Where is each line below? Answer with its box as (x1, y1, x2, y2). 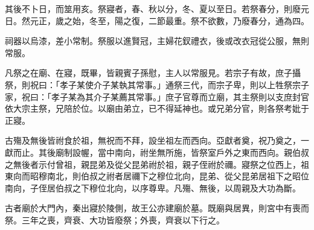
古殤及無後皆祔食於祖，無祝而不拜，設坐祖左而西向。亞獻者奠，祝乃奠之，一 (5, 134, 309, 147)
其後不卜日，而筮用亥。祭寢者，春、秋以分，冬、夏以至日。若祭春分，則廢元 (5, 2, 309, 14)
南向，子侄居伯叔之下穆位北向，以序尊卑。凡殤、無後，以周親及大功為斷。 (5, 181, 301, 194)
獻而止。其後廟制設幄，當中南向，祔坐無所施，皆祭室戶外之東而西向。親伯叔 (5, 145, 309, 158)
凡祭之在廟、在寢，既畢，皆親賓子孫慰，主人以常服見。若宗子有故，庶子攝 (5, 66, 301, 79)
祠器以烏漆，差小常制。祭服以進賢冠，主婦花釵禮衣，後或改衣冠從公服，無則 (5, 34, 309, 47)
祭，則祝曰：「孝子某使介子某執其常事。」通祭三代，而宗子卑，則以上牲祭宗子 (5, 78, 309, 91)
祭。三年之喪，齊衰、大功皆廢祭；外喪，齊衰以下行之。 (5, 213, 225, 226)
